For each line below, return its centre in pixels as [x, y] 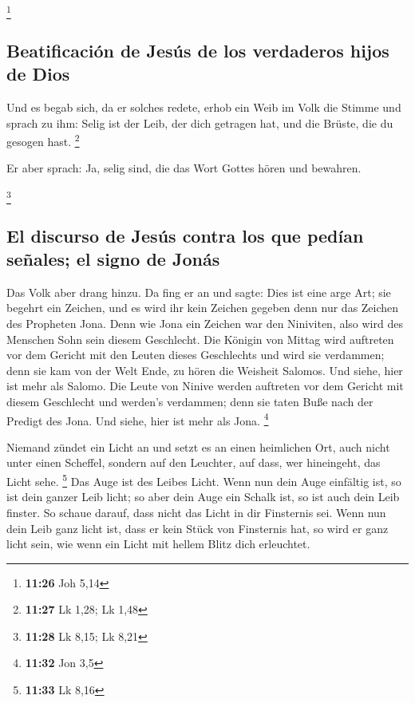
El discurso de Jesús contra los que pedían [185, 235]
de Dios [38, 74]
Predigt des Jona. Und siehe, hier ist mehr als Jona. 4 [138, 419]
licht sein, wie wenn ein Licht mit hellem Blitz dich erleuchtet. [158, 544]
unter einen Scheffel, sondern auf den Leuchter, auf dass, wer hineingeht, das [194, 462]
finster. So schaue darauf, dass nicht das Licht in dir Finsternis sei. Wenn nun [196, 512]
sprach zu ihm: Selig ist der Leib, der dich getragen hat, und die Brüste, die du [200, 122]
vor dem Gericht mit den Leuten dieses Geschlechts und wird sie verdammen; [196, 355]
